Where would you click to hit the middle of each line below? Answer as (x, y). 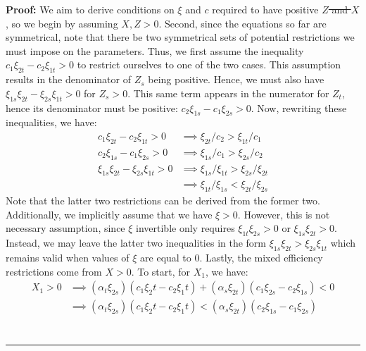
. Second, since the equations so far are (242, 23)
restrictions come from (54, 271)
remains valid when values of (68, 258)
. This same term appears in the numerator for (228, 93)
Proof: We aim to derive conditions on (90, 9)
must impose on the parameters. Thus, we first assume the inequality (155, 50)
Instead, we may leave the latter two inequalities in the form (136, 243)
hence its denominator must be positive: (92, 107)
